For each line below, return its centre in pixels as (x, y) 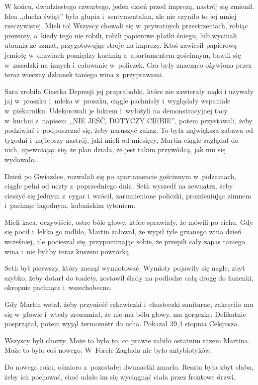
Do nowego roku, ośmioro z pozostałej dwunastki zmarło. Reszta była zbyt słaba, (129, 367)
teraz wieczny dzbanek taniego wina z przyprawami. (84, 74)
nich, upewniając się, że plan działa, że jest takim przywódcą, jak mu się (115, 149)
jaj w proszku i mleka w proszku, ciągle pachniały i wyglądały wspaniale (118, 101)
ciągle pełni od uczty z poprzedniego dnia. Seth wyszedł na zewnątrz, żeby (119, 186)
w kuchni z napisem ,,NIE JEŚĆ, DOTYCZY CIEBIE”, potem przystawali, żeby (129, 120)
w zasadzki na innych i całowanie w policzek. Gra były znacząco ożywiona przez (128, 64)
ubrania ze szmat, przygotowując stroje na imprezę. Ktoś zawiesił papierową (121, 45)
